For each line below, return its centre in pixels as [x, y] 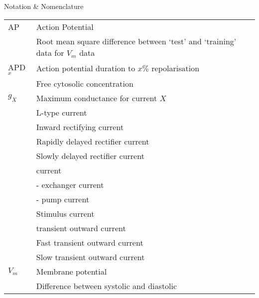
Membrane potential [71, 271]
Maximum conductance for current [97, 98]
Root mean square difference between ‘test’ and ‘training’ [136, 41]
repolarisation [176, 68]
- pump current [63, 199]
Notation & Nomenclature [44, 6]
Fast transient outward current [90, 242]
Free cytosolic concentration [85, 83]
